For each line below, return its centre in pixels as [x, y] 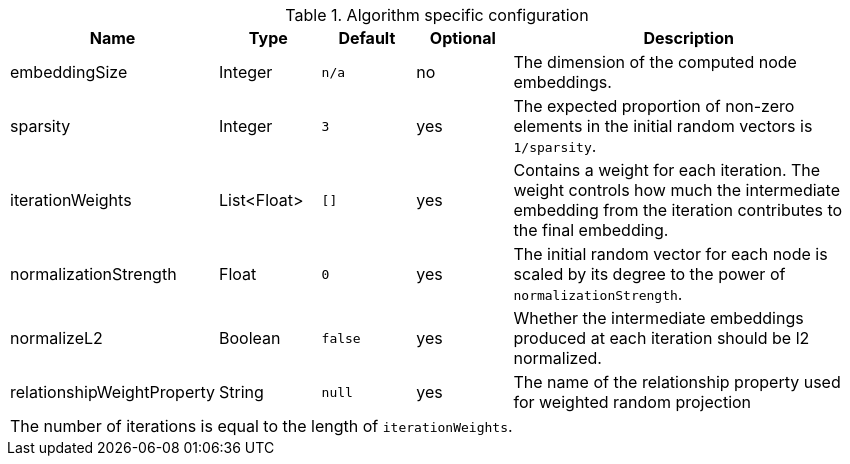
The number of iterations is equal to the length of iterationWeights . [261, 426]
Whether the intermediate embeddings [658, 318]
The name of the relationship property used [677, 382]
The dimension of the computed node [655, 62]
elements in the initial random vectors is [663, 126]
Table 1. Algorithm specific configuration [437, 15]
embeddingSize [69, 72]
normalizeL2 [56, 338]
